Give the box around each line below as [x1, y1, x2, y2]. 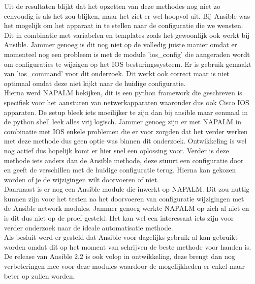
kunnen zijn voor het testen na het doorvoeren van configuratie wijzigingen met [4, 193, 244, 203]
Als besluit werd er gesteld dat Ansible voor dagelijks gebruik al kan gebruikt [4, 232, 238, 242]
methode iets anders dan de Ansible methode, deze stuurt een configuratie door [4, 155, 244, 165]
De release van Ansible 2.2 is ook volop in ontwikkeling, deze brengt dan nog [4, 251, 235, 261]
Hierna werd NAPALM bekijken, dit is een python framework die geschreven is [4, 87, 242, 98]
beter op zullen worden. [4, 270, 75, 281]
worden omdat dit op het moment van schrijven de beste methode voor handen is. [4, 241, 251, 252]
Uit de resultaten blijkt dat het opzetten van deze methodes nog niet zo [4, 1, 221, 11]
